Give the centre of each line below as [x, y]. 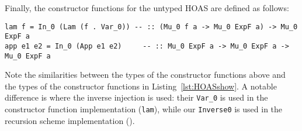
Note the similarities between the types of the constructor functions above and [145, 75]
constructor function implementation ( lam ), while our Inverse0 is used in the [144, 109]
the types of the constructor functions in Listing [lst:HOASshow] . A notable [141, 86]
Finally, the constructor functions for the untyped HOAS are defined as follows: [147, 8]
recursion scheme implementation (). [70, 120]
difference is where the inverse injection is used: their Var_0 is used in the [136, 97]
